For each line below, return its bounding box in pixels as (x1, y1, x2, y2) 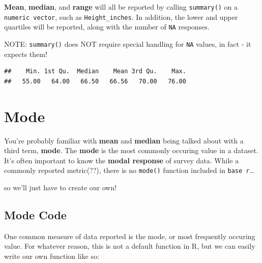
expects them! (4, 48, 47, 59)
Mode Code (4, 207, 67, 222)
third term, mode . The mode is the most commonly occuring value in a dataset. (4, 145, 258, 156)
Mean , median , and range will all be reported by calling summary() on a (4, 2, 238, 12)
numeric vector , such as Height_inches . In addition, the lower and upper (4, 11, 238, 22)
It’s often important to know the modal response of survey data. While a (4, 155, 239, 165)
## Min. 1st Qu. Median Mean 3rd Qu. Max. (4, 68, 186, 75)
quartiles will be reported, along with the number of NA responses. (4, 21, 210, 32)
